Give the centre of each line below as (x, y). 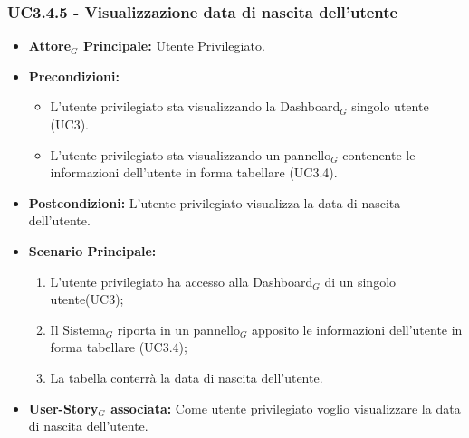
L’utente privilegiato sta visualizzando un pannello (191, 154)
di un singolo (360, 281)
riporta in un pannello (178, 329)
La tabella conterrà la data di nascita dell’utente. (187, 377)
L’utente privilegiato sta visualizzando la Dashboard (195, 106)
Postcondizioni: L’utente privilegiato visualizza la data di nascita (215, 202)
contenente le (379, 154)
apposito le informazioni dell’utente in (357, 329)
